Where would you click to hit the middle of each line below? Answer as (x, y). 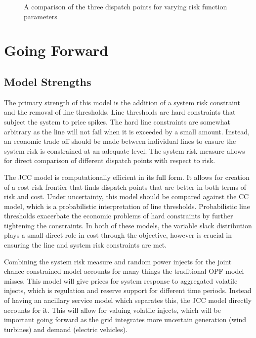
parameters (41, 16)
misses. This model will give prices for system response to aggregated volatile (121, 280)
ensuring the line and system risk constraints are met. (85, 245)
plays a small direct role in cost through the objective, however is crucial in (118, 235)
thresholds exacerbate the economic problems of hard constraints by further (119, 216)
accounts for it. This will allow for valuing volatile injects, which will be (112, 310)
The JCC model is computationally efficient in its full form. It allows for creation (127, 177)
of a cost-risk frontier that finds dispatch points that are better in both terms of (125, 187)
